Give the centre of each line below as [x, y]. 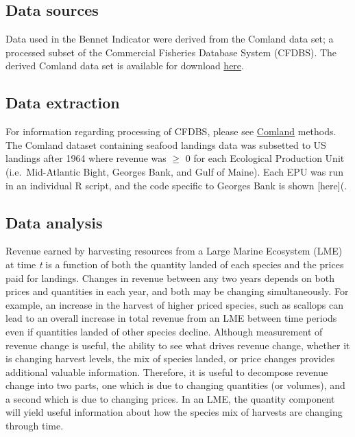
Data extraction [63, 103]
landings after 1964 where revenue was [86, 158]
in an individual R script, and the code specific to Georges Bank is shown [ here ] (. [176, 185]
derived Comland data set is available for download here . [125, 66]
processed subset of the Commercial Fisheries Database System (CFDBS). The [171, 52]
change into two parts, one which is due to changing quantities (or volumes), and [175, 385]
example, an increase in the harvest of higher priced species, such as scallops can [175, 304]
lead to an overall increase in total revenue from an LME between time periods [171, 318]
